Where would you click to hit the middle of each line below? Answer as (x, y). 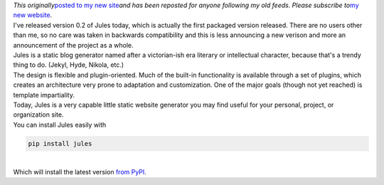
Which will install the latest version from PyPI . (80, 172)
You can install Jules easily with (60, 125)
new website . (33, 15)
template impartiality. (44, 95)
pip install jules (60, 143)
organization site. (38, 115)
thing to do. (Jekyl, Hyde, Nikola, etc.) (69, 65)
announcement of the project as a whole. (73, 45)
